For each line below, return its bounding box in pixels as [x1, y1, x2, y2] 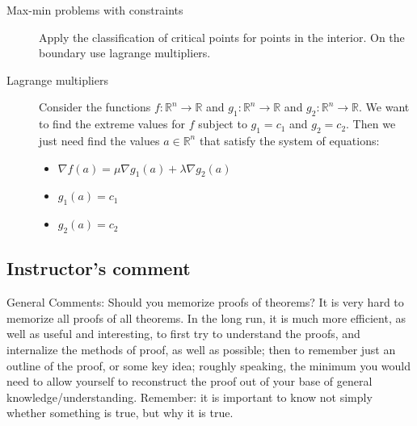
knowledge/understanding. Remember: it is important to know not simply [6, 388, 373, 405]
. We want [359, 98, 410, 115]
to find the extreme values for [39, 115, 185, 132]
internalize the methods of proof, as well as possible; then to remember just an [6, 340, 396, 357]
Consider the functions [39, 98, 151, 115]
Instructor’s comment [6, 256, 191, 281]
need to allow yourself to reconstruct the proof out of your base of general [6, 373, 373, 390]
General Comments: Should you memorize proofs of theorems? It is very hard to [6, 294, 404, 311]
